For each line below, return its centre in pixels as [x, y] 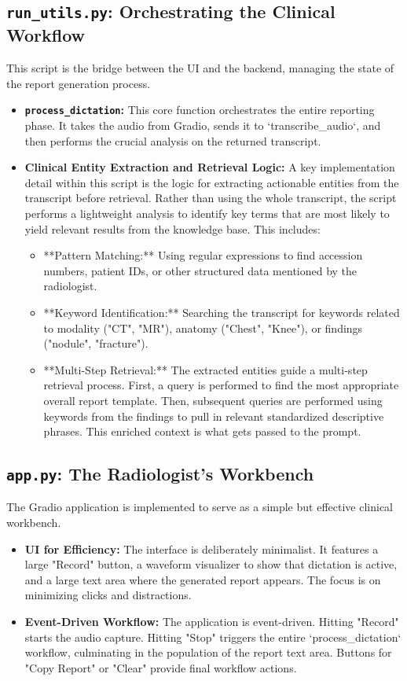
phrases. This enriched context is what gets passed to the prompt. [202, 431]
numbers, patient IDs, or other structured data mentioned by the [200, 270]
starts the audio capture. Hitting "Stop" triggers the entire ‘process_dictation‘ [213, 637]
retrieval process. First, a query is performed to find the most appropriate [221, 385]
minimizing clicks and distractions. [108, 595]
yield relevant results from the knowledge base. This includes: [172, 228]
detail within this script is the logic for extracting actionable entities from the [212, 182]
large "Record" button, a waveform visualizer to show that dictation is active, [211, 564]
